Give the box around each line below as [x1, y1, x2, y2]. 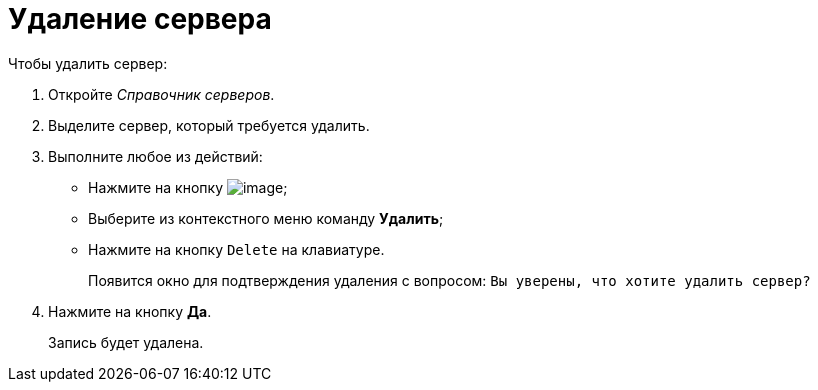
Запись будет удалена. [48, 333, 204, 351]
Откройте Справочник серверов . [48, 85, 275, 103]
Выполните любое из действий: [48, 147, 263, 165]
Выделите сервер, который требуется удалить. [48, 116, 370, 134]
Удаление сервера [8, 2, 272, 36]
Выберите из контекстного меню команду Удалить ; [88, 209, 444, 227]
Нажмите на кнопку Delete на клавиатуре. [88, 240, 385, 258]
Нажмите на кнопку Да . [48, 302, 212, 320]
